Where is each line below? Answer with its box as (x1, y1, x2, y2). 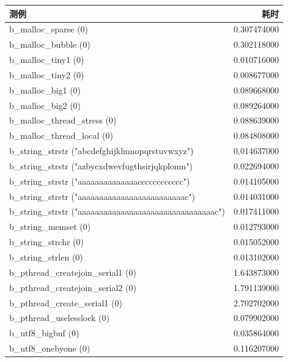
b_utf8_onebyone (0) (9, 342, 90, 355)
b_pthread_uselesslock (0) (9, 311, 109, 324)
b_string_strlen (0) (9, 251, 83, 263)
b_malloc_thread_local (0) (9, 129, 114, 142)
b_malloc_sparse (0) (9, 23, 88, 35)
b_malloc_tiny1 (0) (9, 53, 84, 66)
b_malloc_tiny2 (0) (9, 68, 84, 81)
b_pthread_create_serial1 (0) (9, 296, 122, 309)
